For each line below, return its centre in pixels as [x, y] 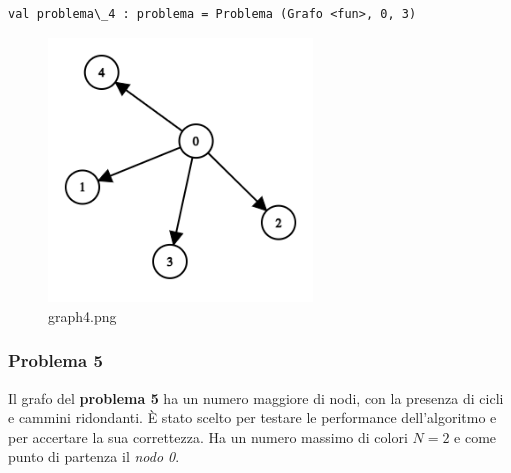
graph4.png [82, 315]
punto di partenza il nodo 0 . [94, 456]
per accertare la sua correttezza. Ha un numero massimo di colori [208, 436]
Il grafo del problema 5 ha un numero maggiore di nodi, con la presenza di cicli [256, 397]
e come [475, 436]
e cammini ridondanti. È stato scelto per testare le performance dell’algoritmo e [252, 417]
